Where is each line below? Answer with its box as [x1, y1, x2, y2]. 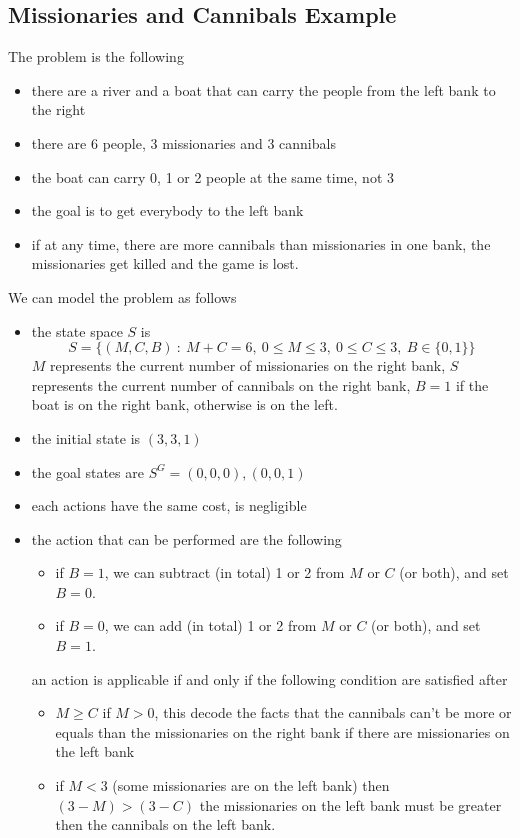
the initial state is [31, 427, 141, 448]
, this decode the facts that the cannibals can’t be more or [154, 702, 512, 723]
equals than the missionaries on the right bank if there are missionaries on [55, 721, 510, 742]
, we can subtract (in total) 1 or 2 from [104, 562, 345, 583]
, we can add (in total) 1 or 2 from [104, 615, 317, 636]
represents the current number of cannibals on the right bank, [31, 374, 411, 395]
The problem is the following [8, 46, 184, 67]
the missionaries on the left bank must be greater [199, 794, 502, 815]
